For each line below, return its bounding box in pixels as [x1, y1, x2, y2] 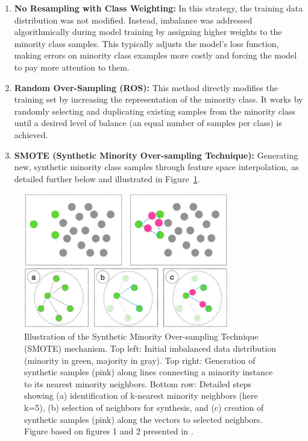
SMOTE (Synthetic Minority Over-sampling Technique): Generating [14, 148, 298, 161]
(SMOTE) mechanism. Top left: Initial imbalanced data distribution [24, 341, 277, 354]
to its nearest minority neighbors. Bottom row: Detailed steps [24, 377, 251, 390]
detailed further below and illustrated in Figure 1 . [14, 172, 200, 185]
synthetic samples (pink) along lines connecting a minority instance [24, 366, 273, 378]
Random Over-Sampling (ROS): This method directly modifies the [14, 81, 278, 94]
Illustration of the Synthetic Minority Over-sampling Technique [24, 330, 259, 343]
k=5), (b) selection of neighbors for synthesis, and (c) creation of [24, 401, 264, 413]
